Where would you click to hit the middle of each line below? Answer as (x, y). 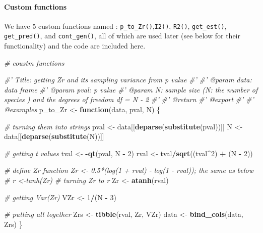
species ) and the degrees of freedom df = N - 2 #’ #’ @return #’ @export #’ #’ (129, 99)
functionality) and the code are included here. (75, 46)
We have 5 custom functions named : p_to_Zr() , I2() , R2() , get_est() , (115, 26)
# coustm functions (34, 62)
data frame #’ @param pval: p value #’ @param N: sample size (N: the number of (131, 89)
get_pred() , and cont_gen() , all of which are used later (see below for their (122, 36)
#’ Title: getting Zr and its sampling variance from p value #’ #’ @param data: (128, 80)
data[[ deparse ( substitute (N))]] (54, 136)
